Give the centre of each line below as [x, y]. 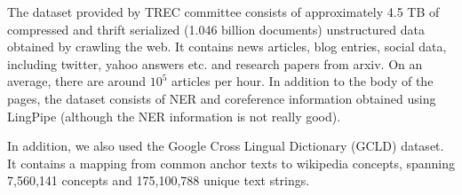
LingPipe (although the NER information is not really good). [174, 116]
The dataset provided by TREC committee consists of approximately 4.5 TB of [223, 12]
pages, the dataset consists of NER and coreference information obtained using [222, 98]
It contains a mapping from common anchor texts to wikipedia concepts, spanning [231, 163]
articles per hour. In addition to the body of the [303, 81]
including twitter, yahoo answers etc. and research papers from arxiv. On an [215, 63]
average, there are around [77, 81]
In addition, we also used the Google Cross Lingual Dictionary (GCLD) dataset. [226, 146]
